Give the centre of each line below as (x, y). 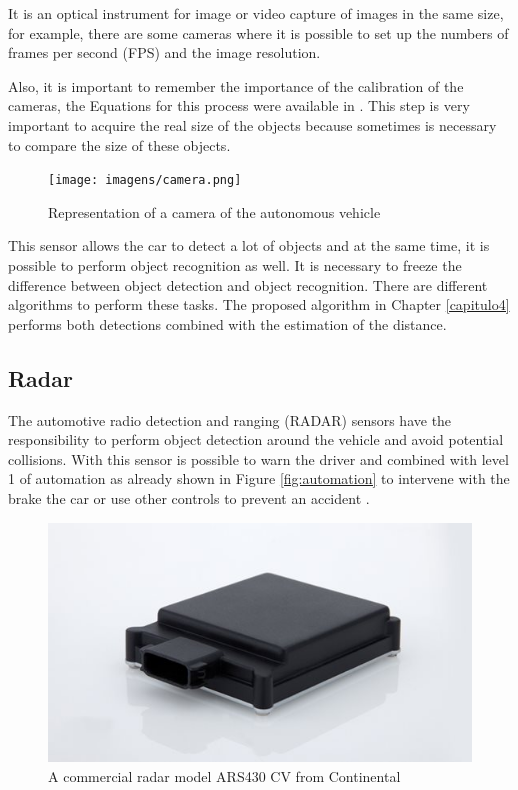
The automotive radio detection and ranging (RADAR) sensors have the (230, 419)
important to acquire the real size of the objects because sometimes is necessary (252, 124)
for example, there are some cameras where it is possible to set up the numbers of (258, 32)
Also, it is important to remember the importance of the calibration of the (236, 85)
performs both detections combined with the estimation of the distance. (227, 323)
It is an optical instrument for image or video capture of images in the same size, (256, 13)
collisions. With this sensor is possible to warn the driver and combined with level (258, 458)
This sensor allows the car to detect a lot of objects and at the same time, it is (249, 245)
